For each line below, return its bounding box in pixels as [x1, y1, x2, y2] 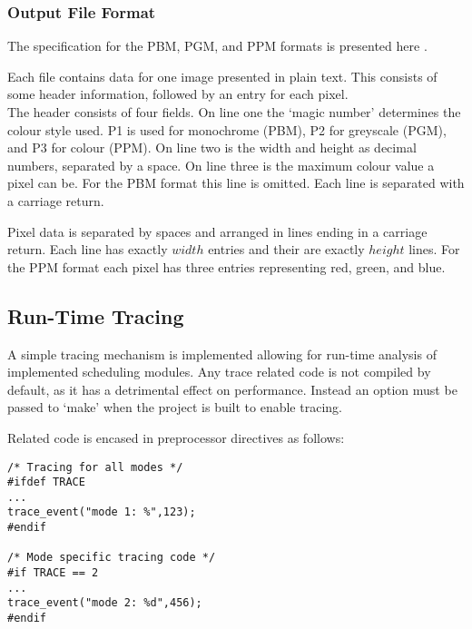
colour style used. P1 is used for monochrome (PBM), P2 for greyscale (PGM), [7, 120, 447, 139]
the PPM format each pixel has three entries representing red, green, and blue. [7, 257, 446, 276]
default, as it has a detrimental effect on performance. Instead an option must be [7, 379, 457, 398]
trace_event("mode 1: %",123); [7, 506, 196, 519]
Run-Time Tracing [7, 301, 184, 329]
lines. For [408, 240, 460, 259]
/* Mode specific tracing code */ [7, 551, 216, 565]
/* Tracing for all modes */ [7, 460, 183, 474]
